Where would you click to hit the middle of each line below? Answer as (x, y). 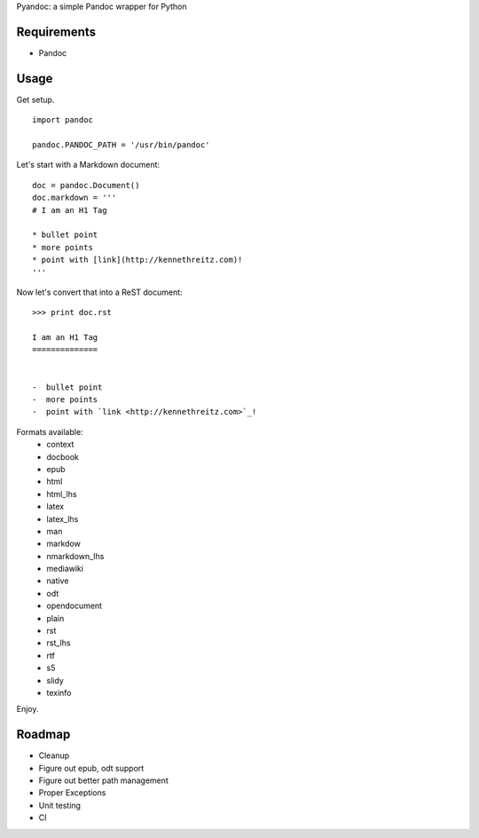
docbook (63, 456)
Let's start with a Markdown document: (88, 165)
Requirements (56, 32)
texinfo (59, 693)
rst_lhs (59, 643)
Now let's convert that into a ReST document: (99, 292)
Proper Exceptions (72, 793)
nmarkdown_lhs (75, 556)
